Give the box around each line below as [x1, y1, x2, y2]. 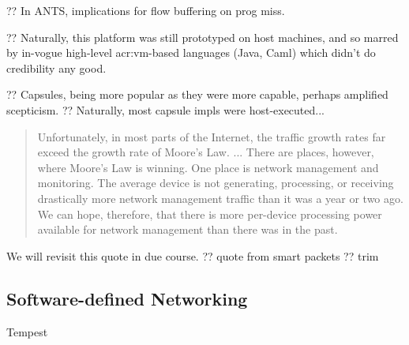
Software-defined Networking [6, 286, 248, 310]
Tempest [6, 323, 48, 339]
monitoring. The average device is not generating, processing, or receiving [37, 174, 394, 191]
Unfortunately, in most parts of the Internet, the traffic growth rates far [37, 128, 386, 144]
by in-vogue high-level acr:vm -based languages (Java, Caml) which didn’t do [6, 44, 376, 61]
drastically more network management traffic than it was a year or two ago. [37, 189, 403, 206]
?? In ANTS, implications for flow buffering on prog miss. [6, 2, 285, 18]
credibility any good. [6, 59, 107, 76]
